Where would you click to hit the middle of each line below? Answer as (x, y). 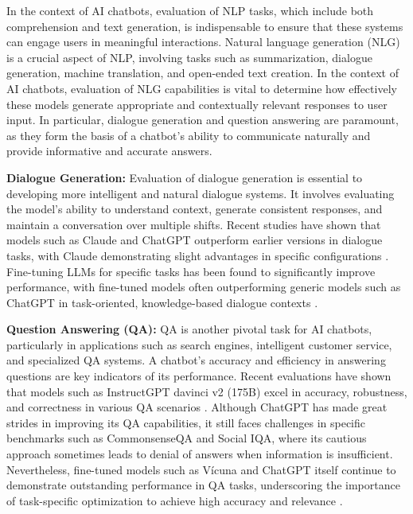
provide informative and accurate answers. (109, 151)
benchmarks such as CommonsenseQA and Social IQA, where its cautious (187, 438)
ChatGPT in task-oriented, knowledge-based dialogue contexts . (162, 302)
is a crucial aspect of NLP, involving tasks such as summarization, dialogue (189, 57)
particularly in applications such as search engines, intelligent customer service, (199, 344)
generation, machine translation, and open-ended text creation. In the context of (203, 73)
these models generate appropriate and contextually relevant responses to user (197, 104)
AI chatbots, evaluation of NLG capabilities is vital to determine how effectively (202, 88)
